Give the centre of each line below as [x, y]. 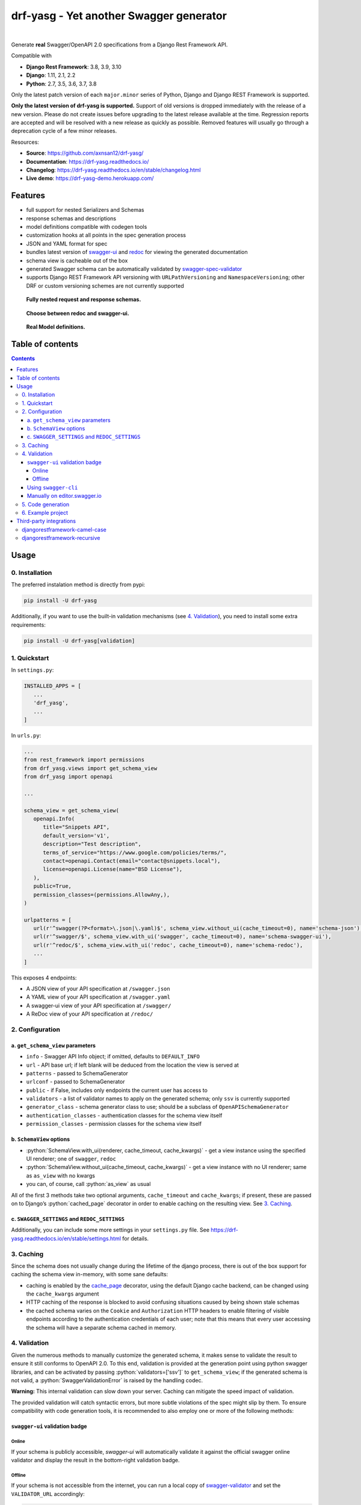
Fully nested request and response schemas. [84, 299]
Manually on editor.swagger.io [64, 496]
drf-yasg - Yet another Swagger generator [119, 16]
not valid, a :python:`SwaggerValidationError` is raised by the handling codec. [107, 1380]
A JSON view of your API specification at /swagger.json [98, 988]
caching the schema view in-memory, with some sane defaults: [90, 1274]
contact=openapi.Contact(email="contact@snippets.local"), [132, 861]
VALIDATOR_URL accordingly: [48, 1494]
